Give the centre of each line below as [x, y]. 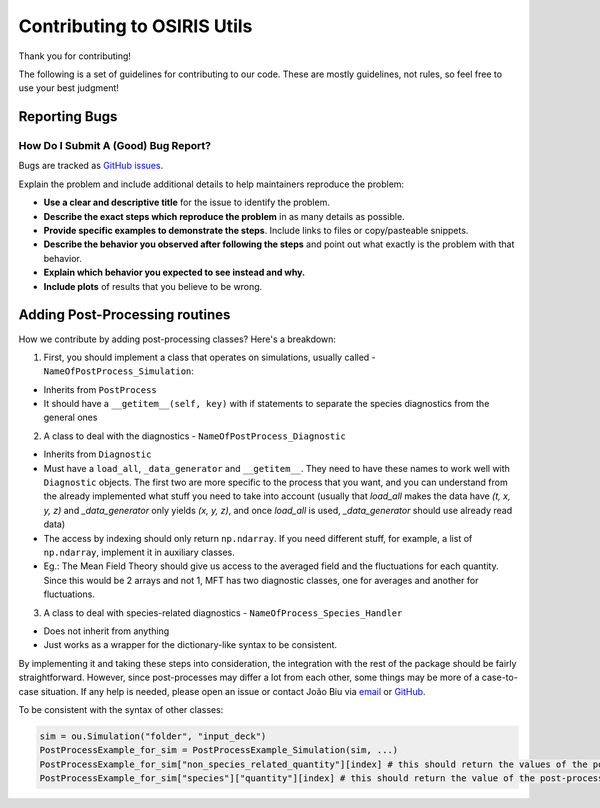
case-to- [500, 677]
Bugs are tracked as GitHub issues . [91, 166]
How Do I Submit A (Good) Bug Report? [115, 146]
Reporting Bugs [68, 116]
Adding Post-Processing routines [124, 315]
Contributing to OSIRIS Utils [135, 26]
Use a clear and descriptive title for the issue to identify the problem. [186, 202]
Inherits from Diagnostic [97, 454]
